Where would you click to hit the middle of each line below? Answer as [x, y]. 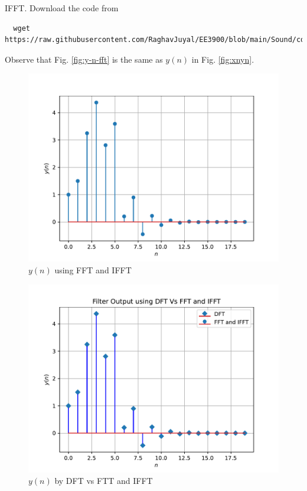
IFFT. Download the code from [62, 8]
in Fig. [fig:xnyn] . [223, 59]
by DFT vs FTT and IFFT [104, 481]
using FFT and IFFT [93, 269]
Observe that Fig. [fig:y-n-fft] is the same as [84, 59]
